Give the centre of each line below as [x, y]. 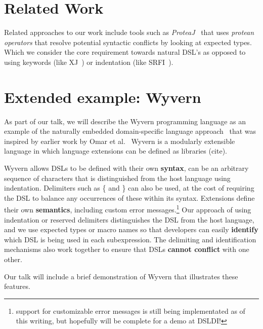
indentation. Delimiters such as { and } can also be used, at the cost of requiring [129, 188]
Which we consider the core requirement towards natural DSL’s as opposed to [125, 52]
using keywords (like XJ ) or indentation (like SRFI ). [89, 62]
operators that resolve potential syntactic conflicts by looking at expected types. [128, 42]
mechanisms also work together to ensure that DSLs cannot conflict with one [127, 249]
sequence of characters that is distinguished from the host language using [117, 178]
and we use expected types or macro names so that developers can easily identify [131, 229]
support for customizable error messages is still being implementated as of [130, 310]
